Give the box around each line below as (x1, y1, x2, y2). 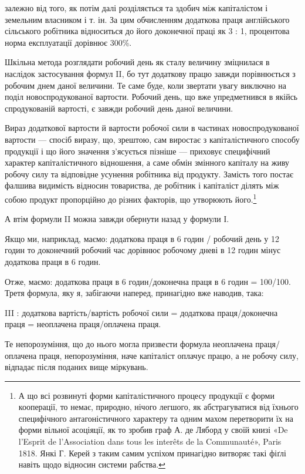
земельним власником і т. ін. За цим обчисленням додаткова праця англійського (5, 13, 290, 25)
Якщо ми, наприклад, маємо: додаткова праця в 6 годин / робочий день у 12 (5, 232, 279, 244)
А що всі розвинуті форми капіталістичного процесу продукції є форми (18, 389, 274, 401)
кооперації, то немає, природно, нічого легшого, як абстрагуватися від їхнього (18, 401, 299, 413)
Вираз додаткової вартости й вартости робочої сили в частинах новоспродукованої (5, 122, 299, 134)
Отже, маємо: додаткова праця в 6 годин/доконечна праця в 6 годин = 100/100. (5, 275, 292, 287)
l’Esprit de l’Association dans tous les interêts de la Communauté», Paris (18, 435, 282, 448)
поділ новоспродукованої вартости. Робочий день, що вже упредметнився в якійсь (5, 90, 298, 103)
